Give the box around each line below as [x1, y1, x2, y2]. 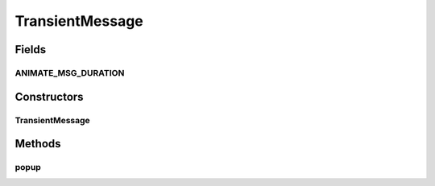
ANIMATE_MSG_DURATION [14, 67, 125, 78]
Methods [14, 137, 61, 151]
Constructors [14, 89, 84, 104]
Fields [14, 43, 47, 56]
